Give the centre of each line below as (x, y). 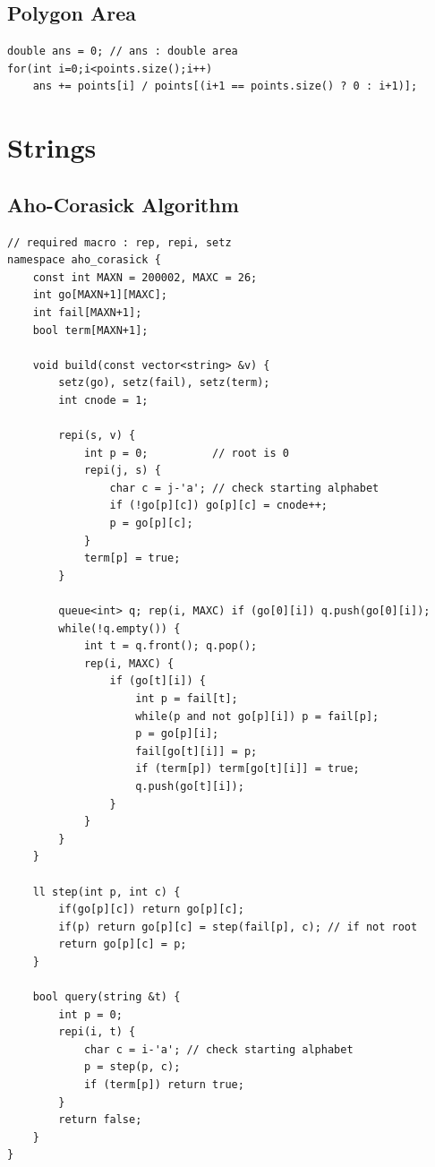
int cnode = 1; (103, 400)
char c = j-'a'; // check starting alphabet (244, 488)
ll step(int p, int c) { (107, 892)
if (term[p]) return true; (164, 1085)
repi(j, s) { (122, 471)
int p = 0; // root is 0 (186, 453)
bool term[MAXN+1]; (90, 330)
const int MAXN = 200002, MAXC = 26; (145, 277)
